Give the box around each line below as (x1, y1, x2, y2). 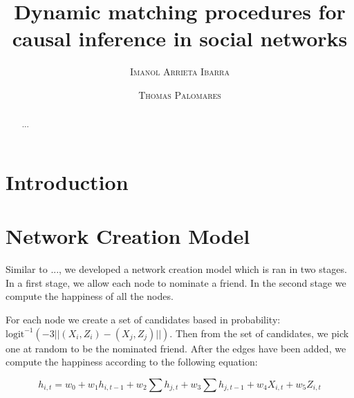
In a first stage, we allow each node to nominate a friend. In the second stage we (6, 275, 346, 290)
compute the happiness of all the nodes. (6, 289, 174, 303)
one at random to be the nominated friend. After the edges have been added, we (6, 341, 346, 355)
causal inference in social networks (12, 24, 348, 53)
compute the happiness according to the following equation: (6, 354, 258, 369)
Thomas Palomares (138, 87, 221, 102)
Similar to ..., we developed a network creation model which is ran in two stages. (6, 262, 347, 276)
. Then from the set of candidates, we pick (169, 325, 349, 340)
